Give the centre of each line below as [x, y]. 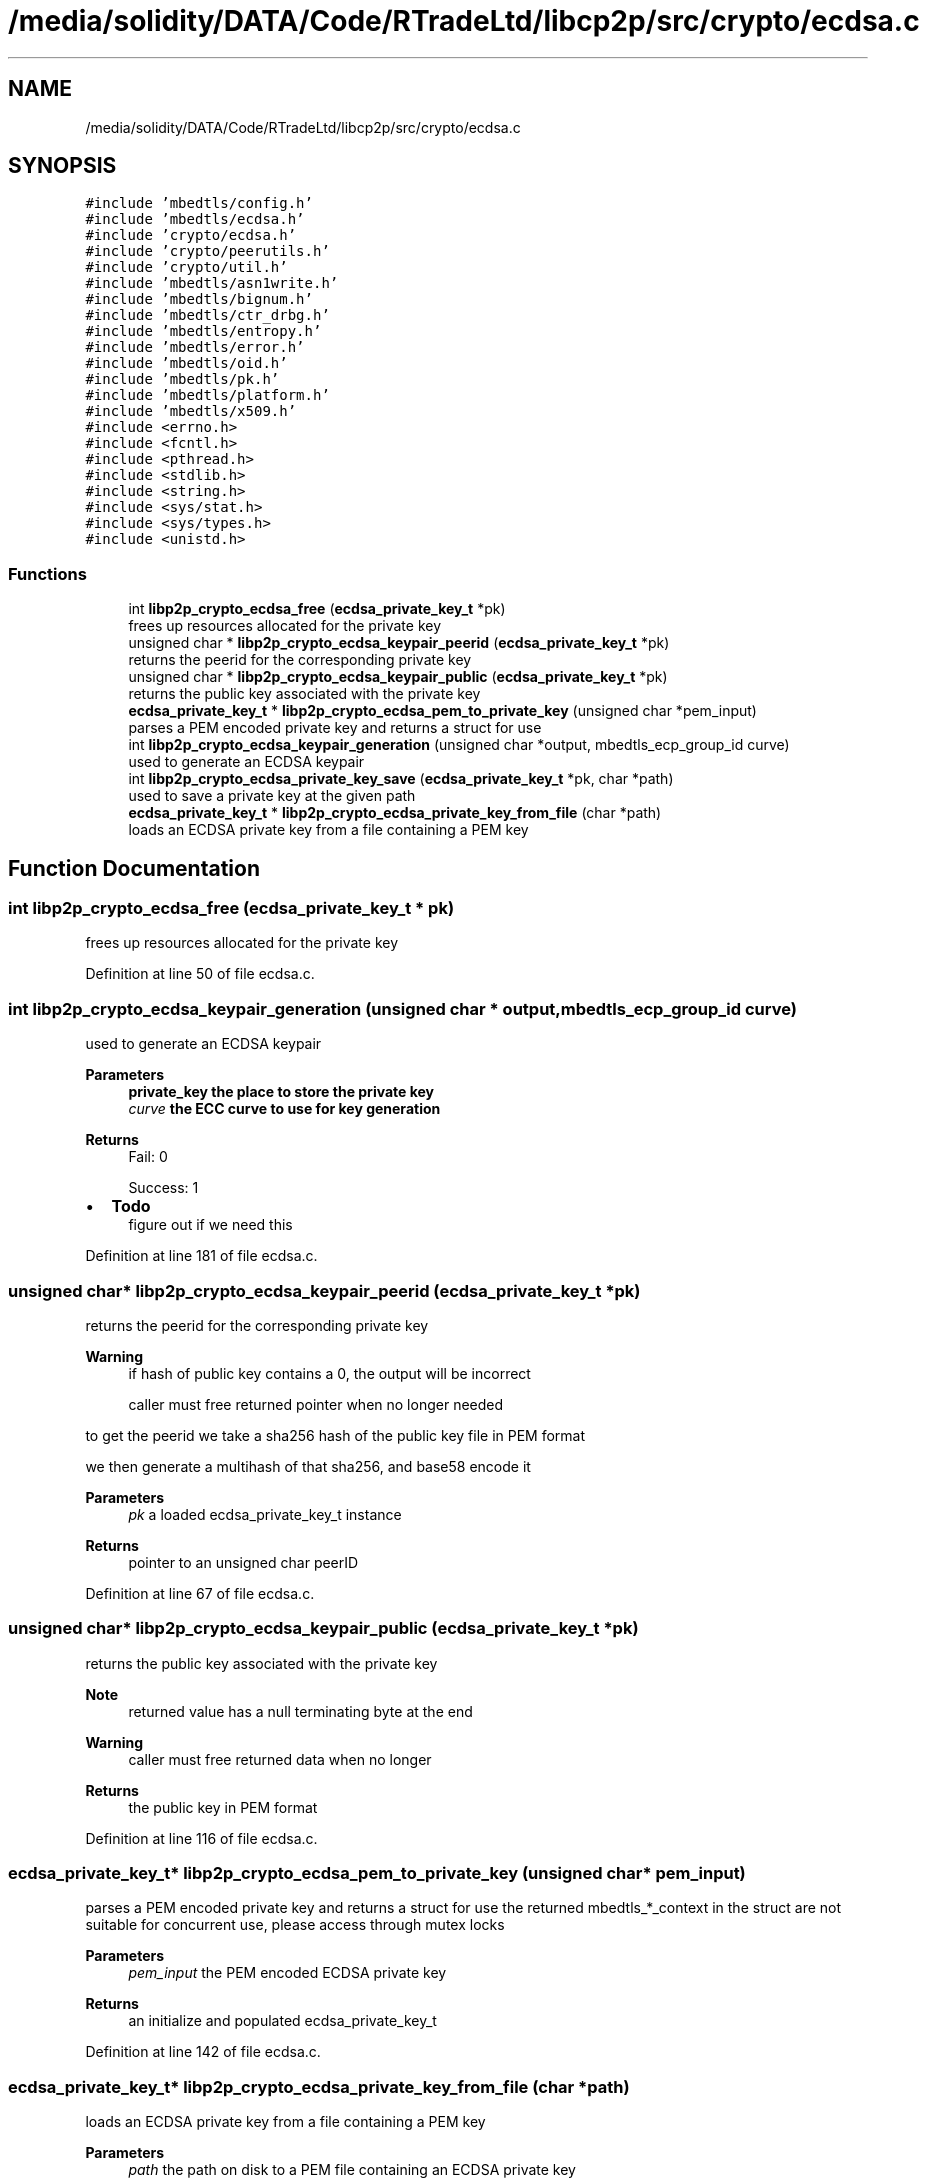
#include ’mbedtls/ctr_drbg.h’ [207, 315]
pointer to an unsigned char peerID [243, 1562]
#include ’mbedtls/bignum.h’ [199, 299]
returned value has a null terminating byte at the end [300, 1711]
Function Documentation [134, 868]
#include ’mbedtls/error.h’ [195, 347]
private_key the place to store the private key [281, 1092]
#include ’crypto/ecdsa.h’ [191, 235]
